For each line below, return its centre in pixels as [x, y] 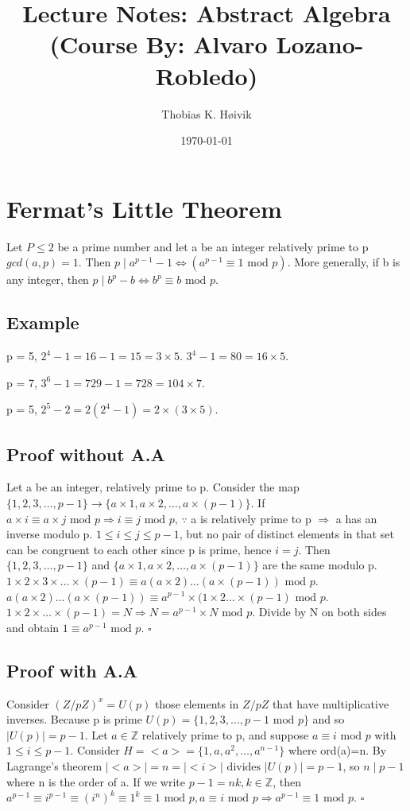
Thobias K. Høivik [207, 113]
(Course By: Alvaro [159, 44]
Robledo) [207, 75]
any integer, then [48, 279]
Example [43, 322]
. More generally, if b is [344, 262]
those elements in [197, 703]
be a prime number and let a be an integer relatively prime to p [213, 246]
